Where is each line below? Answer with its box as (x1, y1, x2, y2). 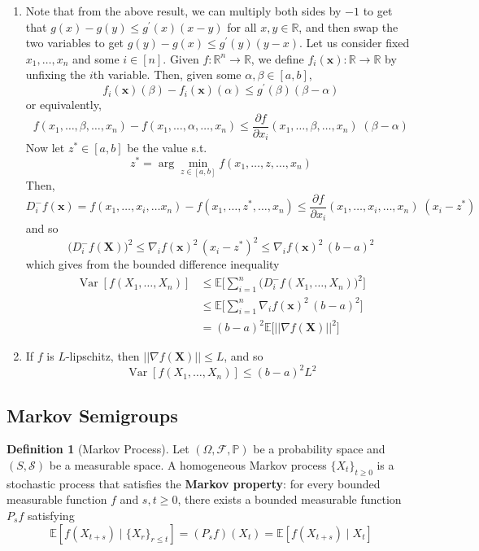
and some (72, 50, 120, 67)
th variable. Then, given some (93, 66, 242, 83)
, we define (250, 50, 304, 67)
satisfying (27, 506, 75, 523)
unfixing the (25, 66, 86, 83)
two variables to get (25, 34, 124, 51)
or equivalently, (25, 96, 102, 113)
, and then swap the (298, 18, 398, 35)
